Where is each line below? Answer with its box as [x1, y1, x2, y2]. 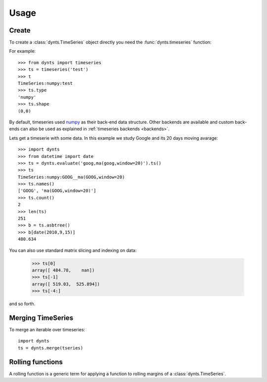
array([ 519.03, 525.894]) [32, 281, 100, 287]
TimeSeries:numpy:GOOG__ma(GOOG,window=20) [18, 174, 125, 180]
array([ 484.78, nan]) [32, 267, 95, 273]
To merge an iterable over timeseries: [9, 327, 86, 333]
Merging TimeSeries [9, 313, 74, 322]
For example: [9, 48, 36, 54]
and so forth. [9, 301, 36, 307]
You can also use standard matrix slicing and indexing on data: [9, 247, 137, 253]
